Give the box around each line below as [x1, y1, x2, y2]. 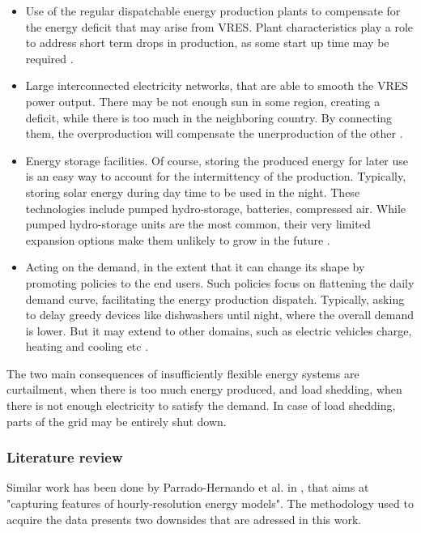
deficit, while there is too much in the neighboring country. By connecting [25, 109, 393, 126]
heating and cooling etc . [25, 338, 149, 355]
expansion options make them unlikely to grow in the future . [25, 231, 330, 248]
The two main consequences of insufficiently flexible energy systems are [6, 365, 359, 382]
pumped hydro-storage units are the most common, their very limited [25, 215, 371, 232]
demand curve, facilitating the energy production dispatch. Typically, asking [25, 290, 405, 307]
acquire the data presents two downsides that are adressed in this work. [6, 510, 362, 527]
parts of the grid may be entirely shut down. [6, 412, 227, 429]
